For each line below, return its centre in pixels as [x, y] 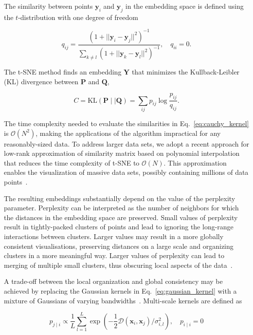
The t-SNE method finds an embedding [63, 72]
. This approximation [195, 162]
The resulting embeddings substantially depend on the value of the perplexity [120, 198]
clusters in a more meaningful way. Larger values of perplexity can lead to [114, 255]
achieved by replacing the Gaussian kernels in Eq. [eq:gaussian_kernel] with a [120, 290]
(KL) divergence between [41, 81]
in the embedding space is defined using [184, 6]
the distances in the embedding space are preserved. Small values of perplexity [121, 217]
